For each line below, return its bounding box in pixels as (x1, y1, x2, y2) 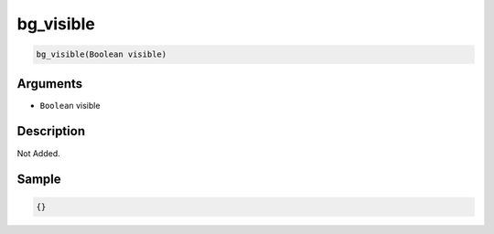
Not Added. (16, 147, 61, 159)
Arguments (16, 76, 83, 91)
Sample (16, 172, 61, 187)
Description (16, 123, 86, 139)
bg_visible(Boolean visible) (36, 49, 167, 59)
